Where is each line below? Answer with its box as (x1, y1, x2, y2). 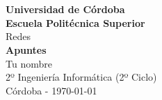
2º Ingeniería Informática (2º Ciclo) (6, 70, 157, 84)
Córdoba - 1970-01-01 (6, 83, 97, 97)
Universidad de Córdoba (6, 2, 125, 17)
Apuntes (6, 42, 47, 57)
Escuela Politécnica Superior (6, 15, 145, 30)
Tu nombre (6, 56, 52, 70)
